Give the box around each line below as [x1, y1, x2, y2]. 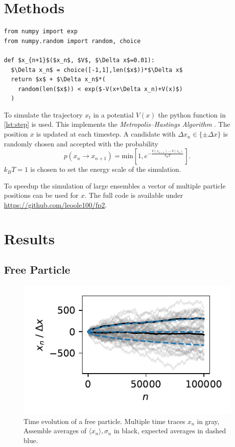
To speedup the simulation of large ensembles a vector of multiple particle [4, 180, 226, 190]
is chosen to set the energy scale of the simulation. [30, 164, 181, 174]
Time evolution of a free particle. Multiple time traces [23, 416, 186, 426]
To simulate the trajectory [4, 109, 83, 119]
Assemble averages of [23, 425, 87, 436]
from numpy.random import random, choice [4, 37, 141, 45]
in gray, [197, 416, 219, 426]
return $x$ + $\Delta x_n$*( [11, 76, 106, 83]
